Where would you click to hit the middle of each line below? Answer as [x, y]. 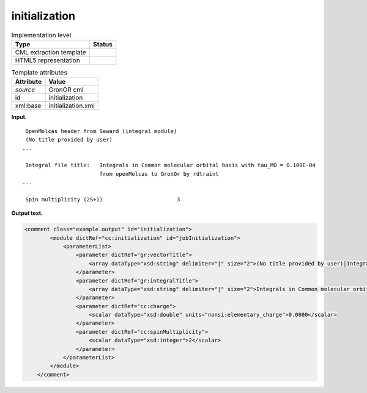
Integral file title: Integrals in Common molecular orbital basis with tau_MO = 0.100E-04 [171, 165]
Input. [19, 117]
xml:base [28, 106]
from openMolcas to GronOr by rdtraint [159, 174]
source [25, 90]
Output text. [27, 213]
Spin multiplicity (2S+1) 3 [103, 199]
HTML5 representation [48, 60]
